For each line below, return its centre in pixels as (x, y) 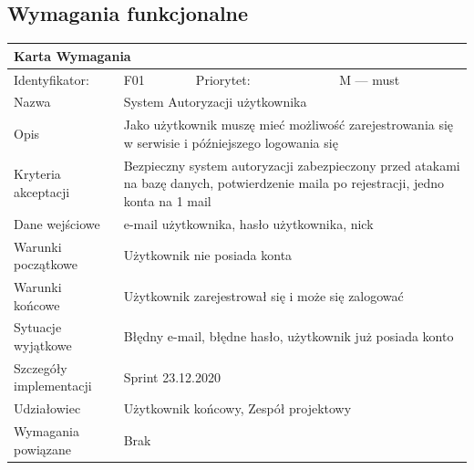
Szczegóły (41, 367)
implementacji (53, 386)
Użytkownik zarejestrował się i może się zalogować (263, 295)
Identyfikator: (52, 79)
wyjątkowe (43, 345)
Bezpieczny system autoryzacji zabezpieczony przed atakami (292, 165)
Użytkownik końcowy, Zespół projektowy (237, 408)
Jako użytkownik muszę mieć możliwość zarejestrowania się (289, 125)
